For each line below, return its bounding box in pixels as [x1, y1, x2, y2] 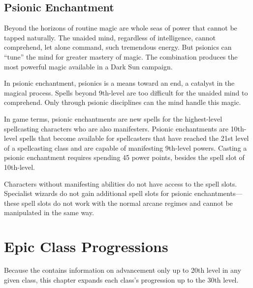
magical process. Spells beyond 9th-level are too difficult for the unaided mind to [4, 87, 248, 97]
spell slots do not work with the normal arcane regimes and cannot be [21, 197, 233, 208]
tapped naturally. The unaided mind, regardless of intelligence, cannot [4, 32, 216, 42]
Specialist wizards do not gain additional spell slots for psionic [4, 188, 192, 198]
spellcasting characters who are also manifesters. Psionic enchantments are [4, 123, 228, 133]
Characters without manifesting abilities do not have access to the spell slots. [4, 178, 237, 189]
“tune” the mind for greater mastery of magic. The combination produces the [4, 51, 238, 62]
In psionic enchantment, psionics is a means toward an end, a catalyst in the [4, 78, 235, 88]
